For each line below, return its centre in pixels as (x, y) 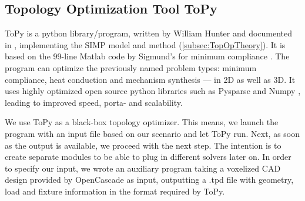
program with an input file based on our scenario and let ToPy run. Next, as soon (152, 133)
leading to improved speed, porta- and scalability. (94, 102)
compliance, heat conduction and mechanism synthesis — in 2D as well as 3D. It (150, 79)
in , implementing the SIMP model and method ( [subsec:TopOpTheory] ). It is (145, 44)
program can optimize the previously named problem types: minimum (131, 67)
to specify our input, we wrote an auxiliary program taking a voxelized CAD (143, 168)
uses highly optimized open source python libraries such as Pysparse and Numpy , (153, 91)
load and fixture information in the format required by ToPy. (115, 191)
